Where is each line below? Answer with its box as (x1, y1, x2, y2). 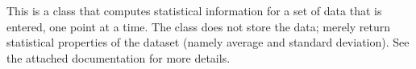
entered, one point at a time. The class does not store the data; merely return (6, 18, 391, 34)
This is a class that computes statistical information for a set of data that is (6, 2, 382, 18)
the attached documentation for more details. (6, 49, 231, 66)
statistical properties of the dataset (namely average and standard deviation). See (6, 34, 410, 51)
